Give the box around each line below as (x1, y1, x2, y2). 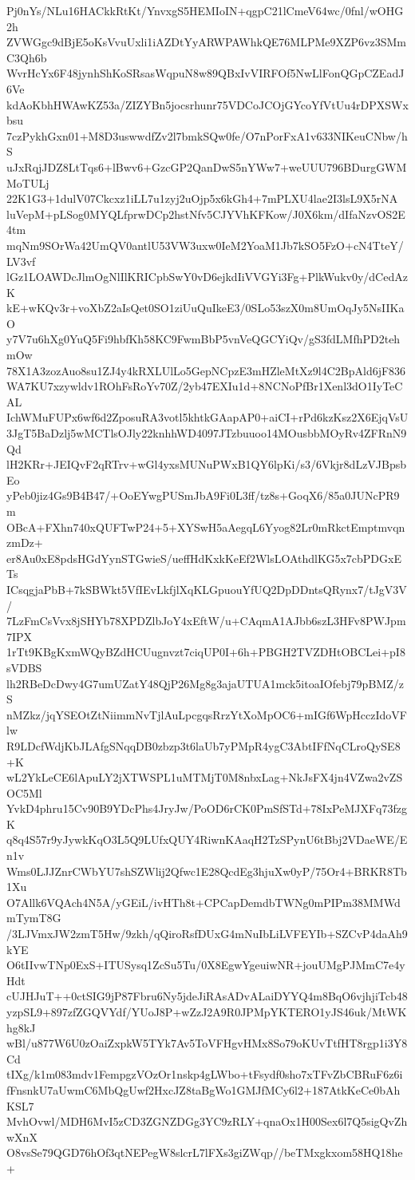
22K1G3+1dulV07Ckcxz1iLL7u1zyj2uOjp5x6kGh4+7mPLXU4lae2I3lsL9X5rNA (6, 190, 398, 207)
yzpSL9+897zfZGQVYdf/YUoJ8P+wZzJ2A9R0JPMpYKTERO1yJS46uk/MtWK (6, 1004, 407, 1020)
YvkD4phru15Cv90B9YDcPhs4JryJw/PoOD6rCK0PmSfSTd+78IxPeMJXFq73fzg (6, 800, 407, 817)
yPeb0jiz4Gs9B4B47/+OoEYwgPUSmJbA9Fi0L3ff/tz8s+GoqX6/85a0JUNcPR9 (6, 487, 400, 504)
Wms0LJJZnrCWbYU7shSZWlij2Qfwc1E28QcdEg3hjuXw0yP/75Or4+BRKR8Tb (6, 862, 407, 879)
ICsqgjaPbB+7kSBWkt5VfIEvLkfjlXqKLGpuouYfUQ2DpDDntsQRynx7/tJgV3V (6, 580, 407, 597)
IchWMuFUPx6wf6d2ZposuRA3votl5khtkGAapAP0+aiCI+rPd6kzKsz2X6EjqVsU (6, 409, 409, 426)
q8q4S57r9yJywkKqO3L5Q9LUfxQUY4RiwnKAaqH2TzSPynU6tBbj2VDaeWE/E (6, 831, 408, 848)
